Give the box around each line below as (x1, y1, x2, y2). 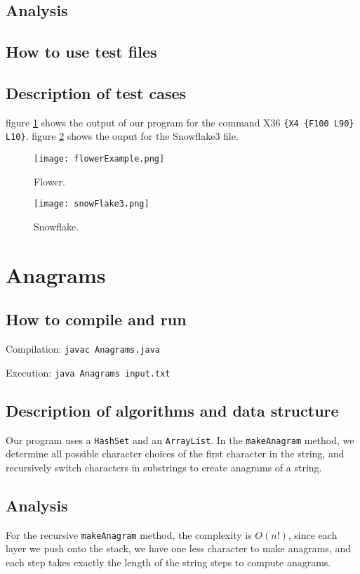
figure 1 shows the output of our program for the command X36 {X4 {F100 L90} (6, 115, 354, 129)
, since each (288, 527, 338, 542)
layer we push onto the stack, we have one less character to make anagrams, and (6, 541, 351, 556)
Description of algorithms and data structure (6, 399, 339, 421)
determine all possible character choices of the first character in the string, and (6, 446, 345, 461)
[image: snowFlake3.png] (34, 199, 149, 209)
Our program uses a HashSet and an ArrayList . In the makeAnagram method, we (6, 432, 354, 447)
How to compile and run (6, 308, 187, 330)
